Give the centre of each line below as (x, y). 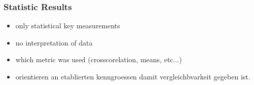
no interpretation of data (54, 42)
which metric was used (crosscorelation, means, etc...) (99, 59)
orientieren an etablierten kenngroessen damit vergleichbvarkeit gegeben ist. (133, 76)
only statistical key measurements (68, 26)
